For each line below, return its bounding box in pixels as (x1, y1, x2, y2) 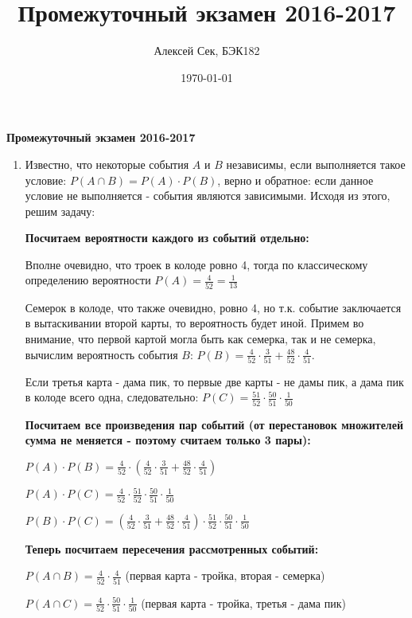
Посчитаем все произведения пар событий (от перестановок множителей (25, 416, 403, 432)
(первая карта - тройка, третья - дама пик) (141, 594, 346, 611)
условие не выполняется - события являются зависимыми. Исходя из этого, (25, 187, 391, 204)
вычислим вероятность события (25, 346, 178, 362)
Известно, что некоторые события (25, 155, 189, 172)
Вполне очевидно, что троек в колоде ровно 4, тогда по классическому (25, 256, 368, 272)
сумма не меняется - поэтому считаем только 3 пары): (25, 432, 311, 448)
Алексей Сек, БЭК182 (154, 42, 260, 59)
